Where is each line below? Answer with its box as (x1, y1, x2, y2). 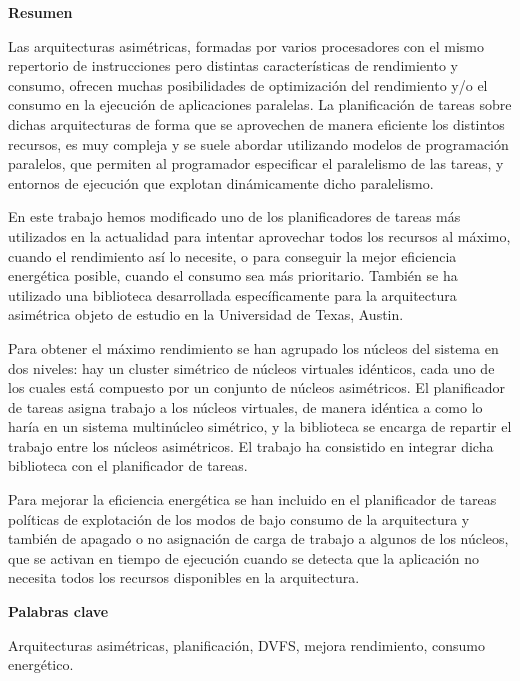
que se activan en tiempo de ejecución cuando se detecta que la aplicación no (8, 547, 480, 568)
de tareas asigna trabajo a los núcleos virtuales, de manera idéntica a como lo (8, 396, 483, 417)
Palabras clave (8, 601, 109, 622)
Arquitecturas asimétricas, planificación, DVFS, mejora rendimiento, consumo (8, 634, 485, 655)
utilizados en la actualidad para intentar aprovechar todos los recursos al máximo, (8, 225, 511, 246)
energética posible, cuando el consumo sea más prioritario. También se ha (8, 265, 458, 286)
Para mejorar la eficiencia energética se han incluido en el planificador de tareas (8, 489, 497, 510)
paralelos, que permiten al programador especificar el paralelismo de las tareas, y (8, 153, 504, 174)
